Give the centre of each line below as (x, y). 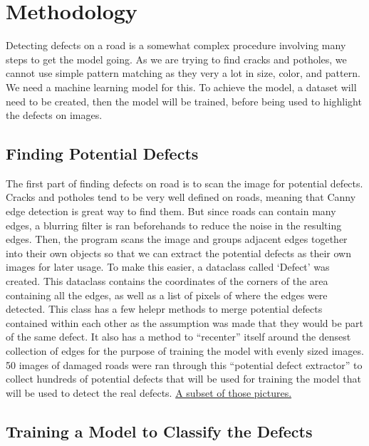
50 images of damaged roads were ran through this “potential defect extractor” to (184, 364)
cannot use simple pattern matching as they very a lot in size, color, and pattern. (183, 73)
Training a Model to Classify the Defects (159, 431)
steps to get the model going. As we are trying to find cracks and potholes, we (176, 59)
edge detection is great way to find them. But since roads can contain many (171, 211)
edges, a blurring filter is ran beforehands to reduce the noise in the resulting (174, 225)
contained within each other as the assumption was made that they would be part (185, 322)
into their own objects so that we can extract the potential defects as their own (178, 253)
